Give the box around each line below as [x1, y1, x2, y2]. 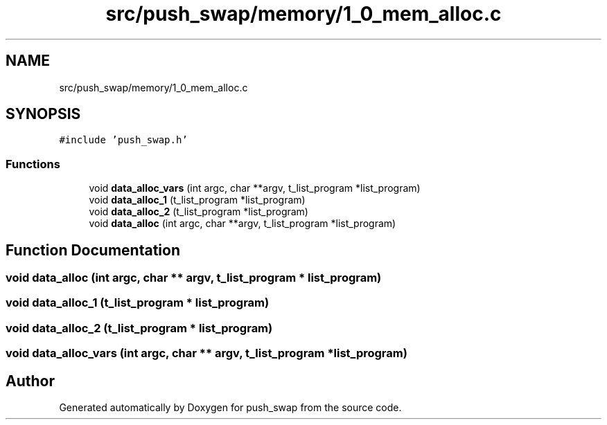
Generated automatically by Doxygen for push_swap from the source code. [59, 401, 402, 413]
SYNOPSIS [6, 105, 81, 123]
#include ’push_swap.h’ [59, 134, 188, 146]
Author [6, 372, 55, 390]
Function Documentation [6, 241, 180, 259]
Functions [6, 156, 60, 171]
